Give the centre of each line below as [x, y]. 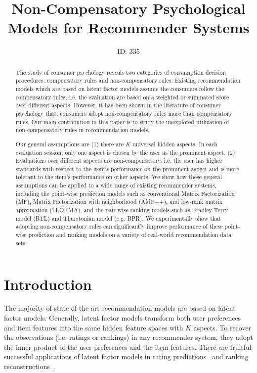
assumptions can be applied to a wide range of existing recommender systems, [116, 185]
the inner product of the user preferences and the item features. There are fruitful [128, 347]
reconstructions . [30, 366]
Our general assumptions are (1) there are [70, 144]
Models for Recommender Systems [128, 27]
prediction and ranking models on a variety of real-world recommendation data [130, 235]
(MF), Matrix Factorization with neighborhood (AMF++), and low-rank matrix [119, 202]
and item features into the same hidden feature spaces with [94, 327]
